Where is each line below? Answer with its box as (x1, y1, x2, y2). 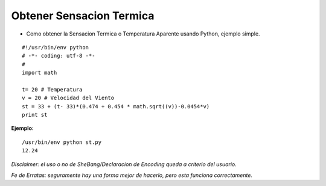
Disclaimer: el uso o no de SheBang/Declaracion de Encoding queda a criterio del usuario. (11, 160, 237, 168)
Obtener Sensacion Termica (11, 9, 155, 22)
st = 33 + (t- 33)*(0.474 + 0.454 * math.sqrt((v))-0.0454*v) (22, 103, 210, 110)
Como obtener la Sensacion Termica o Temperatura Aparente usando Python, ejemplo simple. (26, 30, 260, 37)
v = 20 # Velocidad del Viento (22, 95, 115, 102)
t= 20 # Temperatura (22, 86, 83, 93)
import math (22, 69, 57, 76)
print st (22, 111, 48, 119)
